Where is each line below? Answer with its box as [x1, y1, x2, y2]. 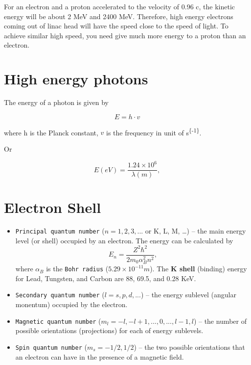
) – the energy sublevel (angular [140, 289, 236, 300]
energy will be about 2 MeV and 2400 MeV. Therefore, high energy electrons [4, 11, 233, 21]
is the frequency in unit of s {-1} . [106, 126, 202, 137]
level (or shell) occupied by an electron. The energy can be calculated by [15, 235, 233, 245]
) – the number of [193, 315, 247, 326]
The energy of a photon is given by [4, 97, 109, 107]
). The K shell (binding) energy [150, 263, 247, 274]
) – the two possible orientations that [134, 341, 245, 352]
